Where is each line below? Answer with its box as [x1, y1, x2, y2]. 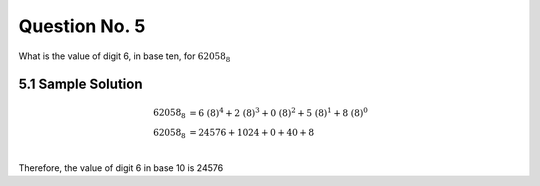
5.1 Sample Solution [18, 76, 143, 93]
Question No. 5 [18, 15, 146, 37]
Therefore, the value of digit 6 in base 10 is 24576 [18, 161, 224, 174]
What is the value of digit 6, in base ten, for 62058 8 [18, 50, 231, 64]
